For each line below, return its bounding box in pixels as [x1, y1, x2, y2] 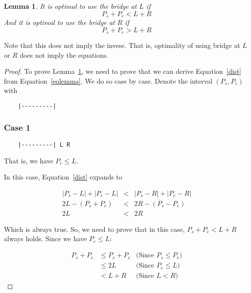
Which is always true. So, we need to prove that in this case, [4, 224, 185, 234]
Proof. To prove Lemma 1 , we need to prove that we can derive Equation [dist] [4, 66, 241, 76]
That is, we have [4, 155, 54, 165]
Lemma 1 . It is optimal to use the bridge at [4, 1, 137, 11]
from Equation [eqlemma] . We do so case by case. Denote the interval [4, 75, 212, 86]
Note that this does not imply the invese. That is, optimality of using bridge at [4, 40, 240, 50]
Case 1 [4, 121, 31, 133]
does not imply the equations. [19, 49, 109, 60]
